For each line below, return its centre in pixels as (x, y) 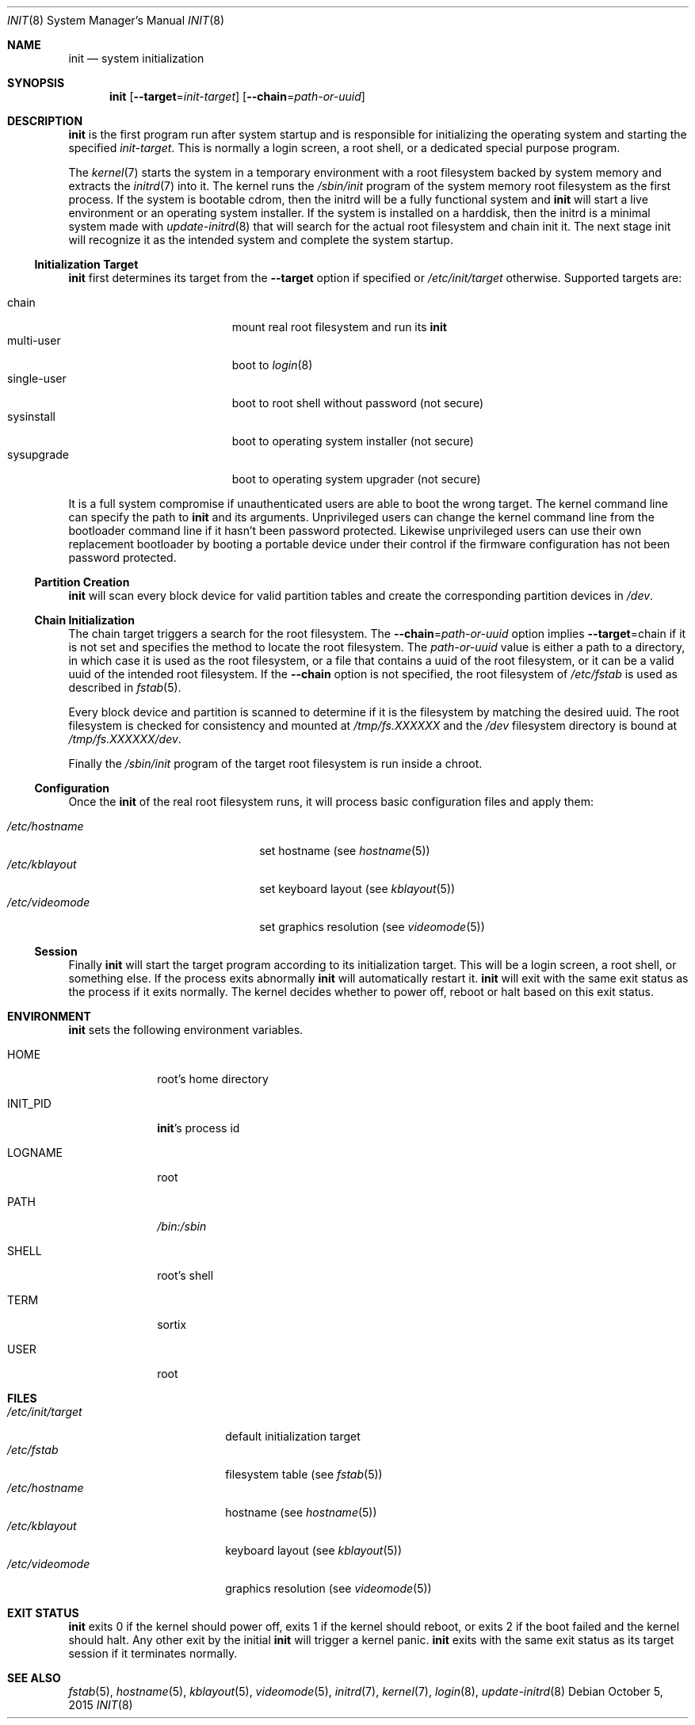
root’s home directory (213, 1079)
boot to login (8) (272, 365)
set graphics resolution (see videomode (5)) (372, 927)
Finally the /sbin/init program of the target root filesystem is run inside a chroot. (275, 763)
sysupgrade (38, 454)
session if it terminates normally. (153, 1653)
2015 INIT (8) (101, 1705)
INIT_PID (29, 1103)
